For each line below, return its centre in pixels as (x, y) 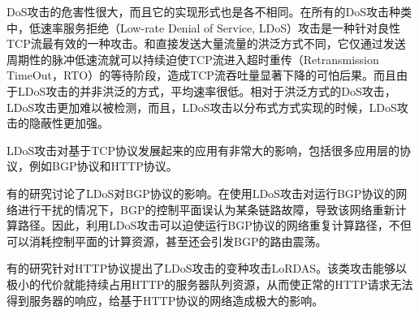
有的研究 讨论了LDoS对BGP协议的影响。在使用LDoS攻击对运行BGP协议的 (201, 193)
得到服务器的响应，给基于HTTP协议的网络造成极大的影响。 (165, 300)
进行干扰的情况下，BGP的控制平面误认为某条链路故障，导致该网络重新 (206, 209)
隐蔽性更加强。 (69, 123)
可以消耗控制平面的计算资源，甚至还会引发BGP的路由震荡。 (167, 241)
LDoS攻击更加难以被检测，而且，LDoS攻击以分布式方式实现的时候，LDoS (202, 107)
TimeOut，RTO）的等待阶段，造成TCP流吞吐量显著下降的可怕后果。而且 (201, 75)
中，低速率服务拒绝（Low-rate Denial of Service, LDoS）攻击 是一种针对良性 (204, 27)
